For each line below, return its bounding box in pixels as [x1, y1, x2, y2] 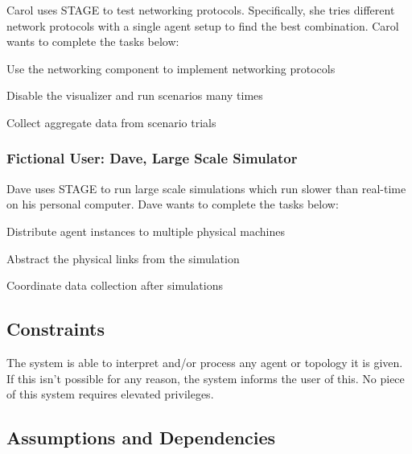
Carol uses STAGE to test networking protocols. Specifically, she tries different [6, 2, 395, 18]
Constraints [6, 316, 105, 341]
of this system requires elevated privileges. [6, 386, 214, 402]
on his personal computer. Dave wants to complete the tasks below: [6, 196, 339, 213]
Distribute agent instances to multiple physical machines [6, 222, 285, 239]
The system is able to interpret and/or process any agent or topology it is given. [6, 353, 403, 370]
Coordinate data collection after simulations [6, 277, 223, 294]
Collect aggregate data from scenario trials [6, 113, 216, 130]
